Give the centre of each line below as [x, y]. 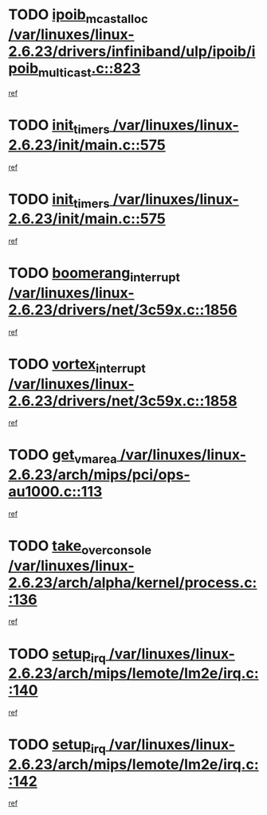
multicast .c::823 [90, 70]
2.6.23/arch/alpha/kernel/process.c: [133, 582]
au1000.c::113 [55, 492]
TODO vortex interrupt [77, 365]
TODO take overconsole [80, 547]
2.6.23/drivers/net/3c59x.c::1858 [123, 401]
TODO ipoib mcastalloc [79, 16]
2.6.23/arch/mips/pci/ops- [99, 475]
